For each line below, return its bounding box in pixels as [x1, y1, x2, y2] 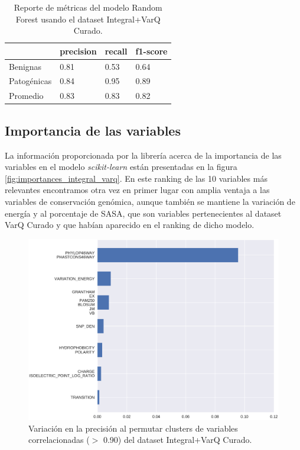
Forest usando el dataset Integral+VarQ [15, 12, 161, 25]
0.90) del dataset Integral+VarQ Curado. [103, 433, 252, 446]
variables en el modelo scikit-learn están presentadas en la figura [5, 160, 237, 173]
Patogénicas [9, 75, 52, 87]
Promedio [9, 89, 44, 102]
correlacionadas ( [28, 433, 90, 446]
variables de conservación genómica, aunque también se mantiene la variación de [5, 195, 295, 207]
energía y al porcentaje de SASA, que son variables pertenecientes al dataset [5, 207, 282, 219]
